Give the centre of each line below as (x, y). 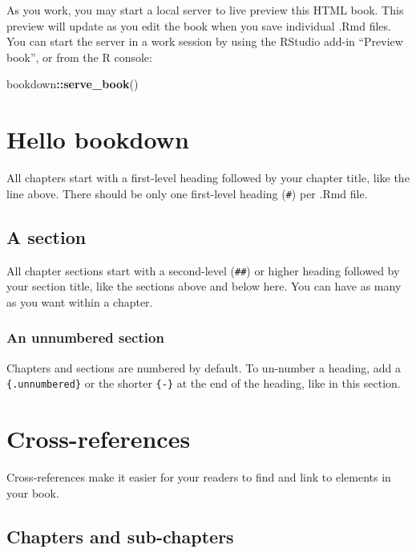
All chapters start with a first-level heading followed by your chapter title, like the (208, 178)
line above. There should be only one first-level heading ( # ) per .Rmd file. (187, 193)
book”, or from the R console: (79, 57)
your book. (33, 492)
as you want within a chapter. (80, 301)
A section (46, 236)
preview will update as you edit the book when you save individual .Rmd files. (199, 25)
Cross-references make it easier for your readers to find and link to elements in (199, 476)
